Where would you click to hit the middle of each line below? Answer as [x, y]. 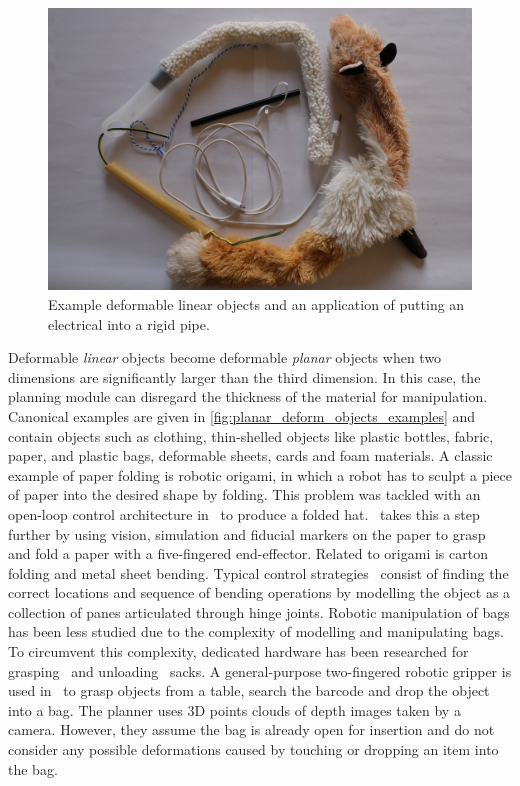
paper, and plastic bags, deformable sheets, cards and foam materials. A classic [250, 455]
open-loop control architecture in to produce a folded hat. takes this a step [244, 513]
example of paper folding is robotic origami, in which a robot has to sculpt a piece [260, 474]
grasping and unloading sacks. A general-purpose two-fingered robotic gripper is [260, 670]
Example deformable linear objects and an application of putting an [256, 303]
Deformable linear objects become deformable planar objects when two [225, 357]
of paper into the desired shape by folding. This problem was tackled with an [244, 494]
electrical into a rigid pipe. [129, 323]
